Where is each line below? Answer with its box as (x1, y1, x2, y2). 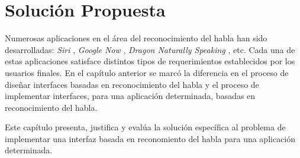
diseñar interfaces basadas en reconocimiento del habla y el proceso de (5, 78, 259, 90)
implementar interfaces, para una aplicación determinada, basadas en (5, 90, 256, 102)
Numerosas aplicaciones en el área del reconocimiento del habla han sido (5, 32, 267, 44)
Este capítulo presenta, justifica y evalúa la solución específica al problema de (5, 121, 286, 133)
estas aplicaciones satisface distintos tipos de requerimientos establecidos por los (5, 55, 295, 67)
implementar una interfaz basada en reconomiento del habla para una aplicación (5, 132, 296, 144)
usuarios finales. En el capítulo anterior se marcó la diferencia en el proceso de (5, 66, 289, 78)
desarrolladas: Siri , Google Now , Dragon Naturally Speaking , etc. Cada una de (5, 43, 295, 55)
